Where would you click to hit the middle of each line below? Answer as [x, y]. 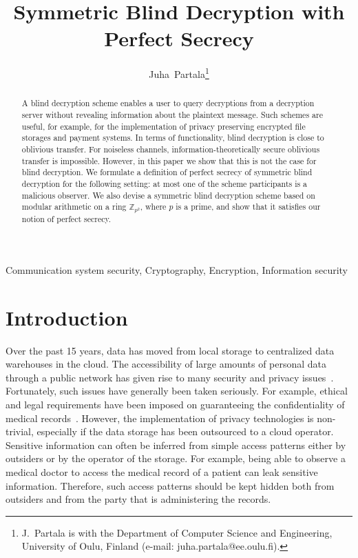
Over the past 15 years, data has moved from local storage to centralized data [170, 350]
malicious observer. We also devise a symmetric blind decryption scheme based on [168, 195]
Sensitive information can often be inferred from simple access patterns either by [176, 445]
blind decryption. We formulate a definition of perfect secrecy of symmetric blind [167, 172]
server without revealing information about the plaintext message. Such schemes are [172, 115]
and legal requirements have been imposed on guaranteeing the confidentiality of [175, 404]
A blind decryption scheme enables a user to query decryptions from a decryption [168, 103]
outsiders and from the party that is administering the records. [138, 499]
